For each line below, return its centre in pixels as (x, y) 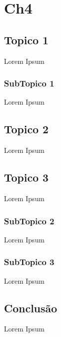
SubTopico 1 (29, 83)
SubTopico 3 (29, 262)
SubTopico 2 (29, 221)
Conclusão (31, 308)
